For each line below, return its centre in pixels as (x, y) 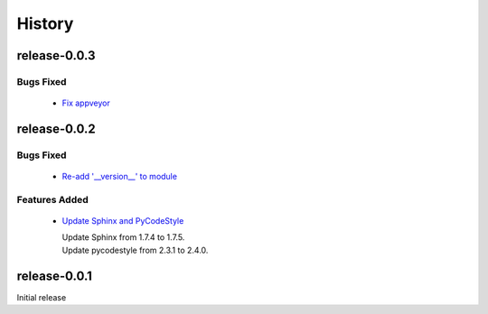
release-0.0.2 (56, 129)
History (45, 23)
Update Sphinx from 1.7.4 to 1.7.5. (123, 237)
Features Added (53, 199)
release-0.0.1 (54, 276)
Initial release (42, 297)
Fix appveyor (86, 103)
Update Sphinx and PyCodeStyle (123, 221)
